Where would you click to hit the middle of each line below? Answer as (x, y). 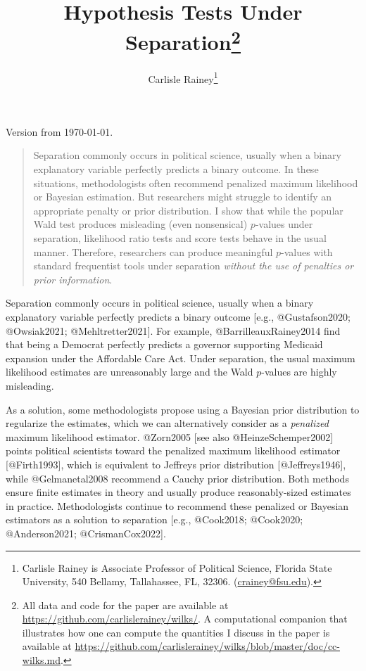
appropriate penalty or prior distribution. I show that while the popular (188, 210)
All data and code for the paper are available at (125, 605)
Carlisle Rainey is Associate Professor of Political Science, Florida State (177, 567)
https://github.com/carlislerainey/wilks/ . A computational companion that (185, 619)
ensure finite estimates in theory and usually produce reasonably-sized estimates (178, 492)
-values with (307, 251)
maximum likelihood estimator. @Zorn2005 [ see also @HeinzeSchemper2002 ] (170, 436)
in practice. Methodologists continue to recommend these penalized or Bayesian (177, 505)
